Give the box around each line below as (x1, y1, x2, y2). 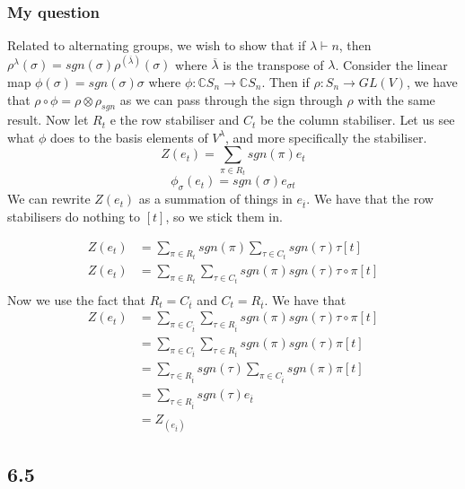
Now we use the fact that (7, 290, 146, 309)
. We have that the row (306, 189, 434, 208)
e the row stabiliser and (110, 110, 240, 129)
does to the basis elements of (50, 127, 208, 146)
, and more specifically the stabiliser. (225, 127, 427, 146)
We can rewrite (7, 189, 91, 208)
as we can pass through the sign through (119, 90, 343, 109)
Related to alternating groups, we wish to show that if (7, 36, 306, 55)
